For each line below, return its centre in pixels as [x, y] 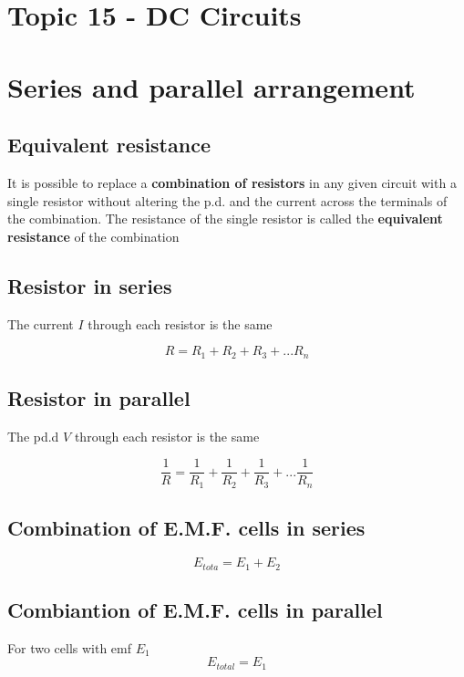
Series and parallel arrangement [211, 86]
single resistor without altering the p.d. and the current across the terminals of [227, 200]
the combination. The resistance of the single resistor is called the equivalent [225, 219]
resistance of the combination [93, 236]
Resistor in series [90, 285]
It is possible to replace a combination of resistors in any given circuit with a [232, 182]
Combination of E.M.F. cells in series [186, 528]
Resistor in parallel [99, 397]
